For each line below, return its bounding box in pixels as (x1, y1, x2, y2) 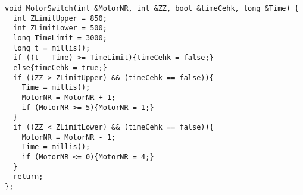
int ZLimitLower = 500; (13, 24, 107, 33)
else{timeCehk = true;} (13, 63, 107, 72)
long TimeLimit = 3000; (13, 33, 107, 42)
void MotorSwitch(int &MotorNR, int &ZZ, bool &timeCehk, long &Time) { (5, 4, 299, 12)
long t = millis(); (13, 43, 90, 52)
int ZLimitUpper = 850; (13, 14, 107, 23)
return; (13, 172, 43, 181)
